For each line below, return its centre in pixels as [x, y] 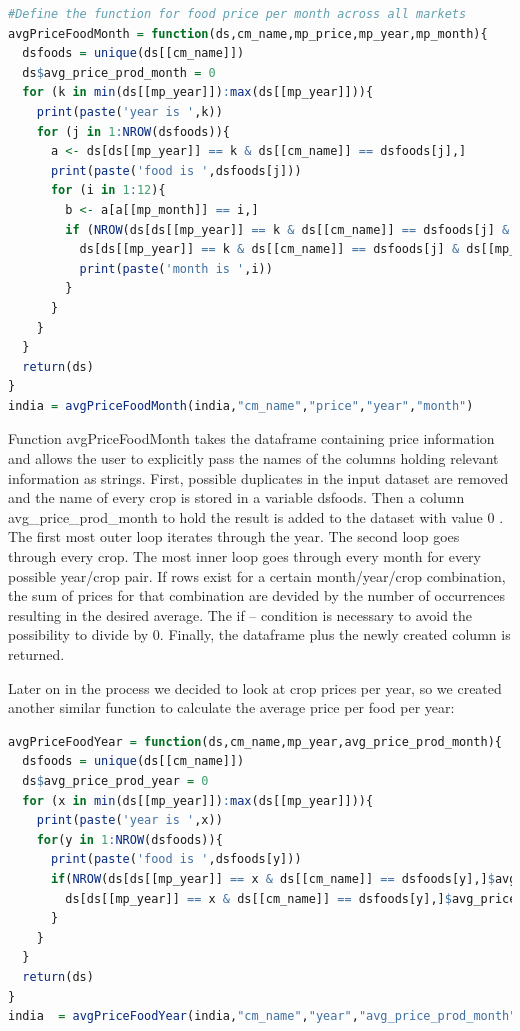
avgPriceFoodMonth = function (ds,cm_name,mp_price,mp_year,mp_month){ [248, 33]
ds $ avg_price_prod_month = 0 [119, 72]
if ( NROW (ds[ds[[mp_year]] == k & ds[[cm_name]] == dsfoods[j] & [287, 229]
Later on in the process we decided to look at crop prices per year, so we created [255, 687]
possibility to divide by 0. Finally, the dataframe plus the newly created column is [259, 634]
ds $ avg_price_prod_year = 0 [115, 780]
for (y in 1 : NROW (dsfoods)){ [129, 839]
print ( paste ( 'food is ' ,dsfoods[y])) [176, 859]
